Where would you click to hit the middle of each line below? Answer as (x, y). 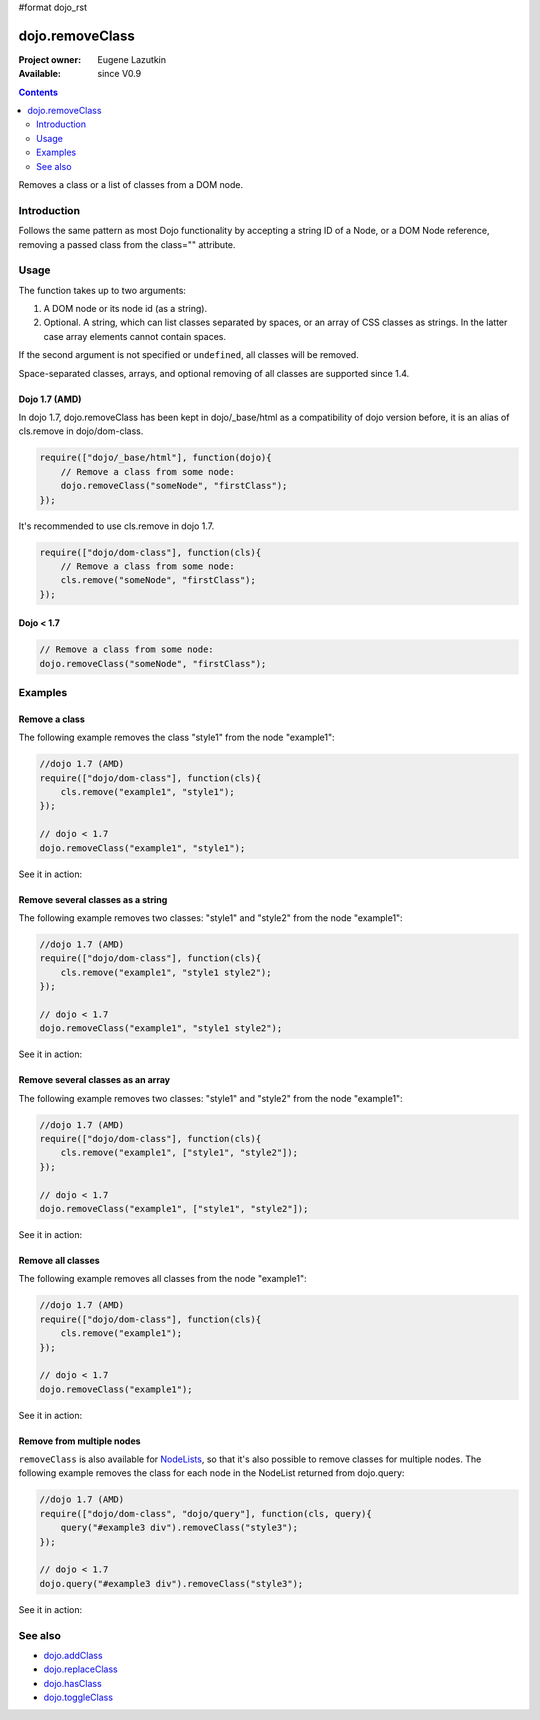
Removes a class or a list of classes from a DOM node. (131, 185)
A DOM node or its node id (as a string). (125, 309)
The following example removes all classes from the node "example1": (162, 1279)
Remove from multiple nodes (79, 1441)
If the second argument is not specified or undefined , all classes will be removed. (188, 355)
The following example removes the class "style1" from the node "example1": (176, 737)
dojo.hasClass (72, 1683)
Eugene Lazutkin (132, 59)
